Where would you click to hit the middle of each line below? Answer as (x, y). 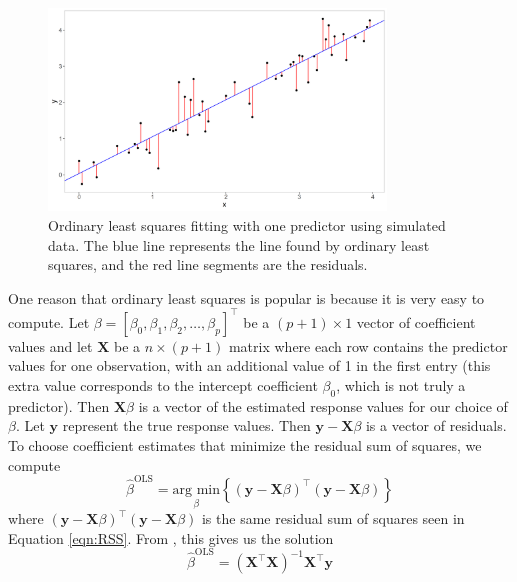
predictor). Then (59, 405)
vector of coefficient (416, 321)
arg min (196, 489)
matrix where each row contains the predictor (368, 345)
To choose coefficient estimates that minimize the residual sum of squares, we (245, 445)
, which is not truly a (401, 385)
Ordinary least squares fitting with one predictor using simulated (247, 224)
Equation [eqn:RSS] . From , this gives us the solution (171, 537)
